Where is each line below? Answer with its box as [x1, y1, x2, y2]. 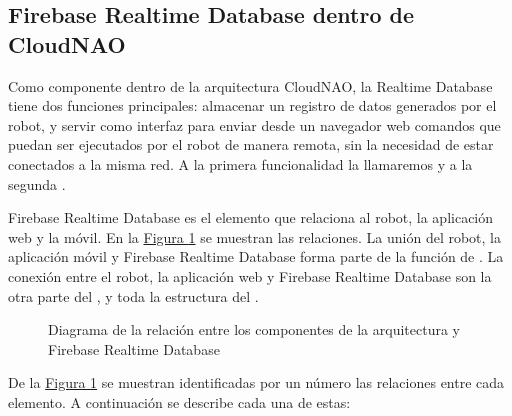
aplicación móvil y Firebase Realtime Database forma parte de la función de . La [8, 246, 504, 267]
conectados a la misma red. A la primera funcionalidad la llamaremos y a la [8, 153, 473, 174]
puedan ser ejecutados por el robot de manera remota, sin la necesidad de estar [8, 134, 494, 155]
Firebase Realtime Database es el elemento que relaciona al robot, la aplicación [8, 207, 494, 228]
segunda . [8, 173, 66, 194]
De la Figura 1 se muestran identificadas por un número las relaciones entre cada [8, 372, 505, 393]
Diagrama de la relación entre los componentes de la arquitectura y [48, 319, 460, 340]
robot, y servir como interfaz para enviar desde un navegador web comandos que [8, 114, 501, 135]
